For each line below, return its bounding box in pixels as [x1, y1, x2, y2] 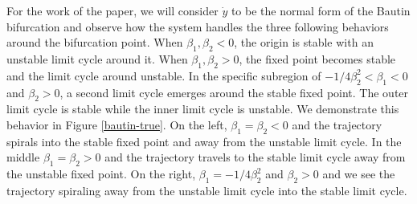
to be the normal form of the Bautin [231, 2, 411, 18]
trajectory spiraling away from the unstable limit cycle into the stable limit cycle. [6, 182, 407, 198]
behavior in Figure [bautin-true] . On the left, [6, 116, 227, 133]
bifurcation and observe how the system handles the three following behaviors [6, 18, 389, 35]
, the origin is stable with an [234, 34, 374, 51]
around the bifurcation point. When [6, 34, 183, 51]
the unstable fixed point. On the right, [6, 165, 196, 182]
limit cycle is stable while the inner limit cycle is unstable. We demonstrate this [6, 100, 399, 117]
